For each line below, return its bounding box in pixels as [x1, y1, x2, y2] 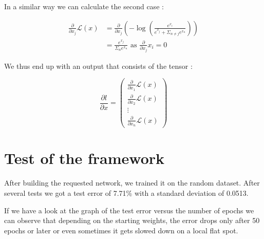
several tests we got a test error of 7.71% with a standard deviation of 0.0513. [4, 187, 249, 198]
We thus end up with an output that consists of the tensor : [4, 60, 193, 71]
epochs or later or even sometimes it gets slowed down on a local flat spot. [4, 225, 238, 235]
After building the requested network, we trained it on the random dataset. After [4, 177, 260, 188]
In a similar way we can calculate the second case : [4, 1, 164, 11]
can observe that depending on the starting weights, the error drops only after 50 [4, 215, 260, 226]
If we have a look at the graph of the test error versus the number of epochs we [4, 205, 254, 215]
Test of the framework [4, 148, 165, 169]
